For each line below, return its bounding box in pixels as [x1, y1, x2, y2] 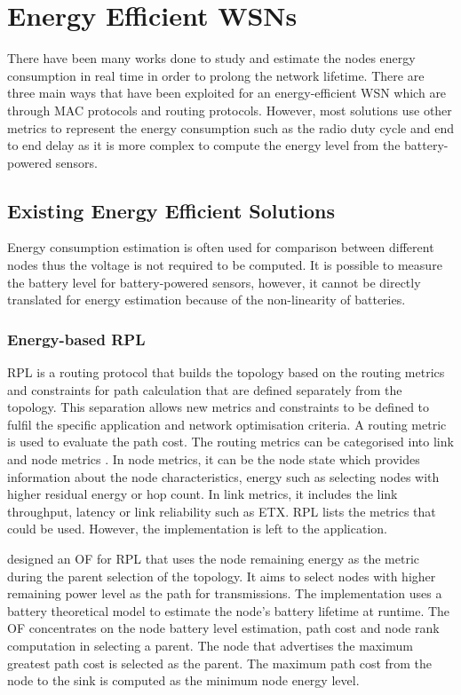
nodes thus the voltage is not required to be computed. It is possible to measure [7, 256, 442, 274]
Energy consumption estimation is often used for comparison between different [7, 238, 434, 257]
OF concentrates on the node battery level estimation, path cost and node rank [7, 619, 440, 637]
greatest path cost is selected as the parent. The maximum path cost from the [7, 653, 433, 672]
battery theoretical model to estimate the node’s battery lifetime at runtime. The [7, 601, 450, 620]
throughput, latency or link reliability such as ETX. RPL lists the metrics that [7, 502, 436, 520]
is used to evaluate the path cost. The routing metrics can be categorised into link [7, 432, 454, 451]
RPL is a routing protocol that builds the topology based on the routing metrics [7, 363, 445, 382]
